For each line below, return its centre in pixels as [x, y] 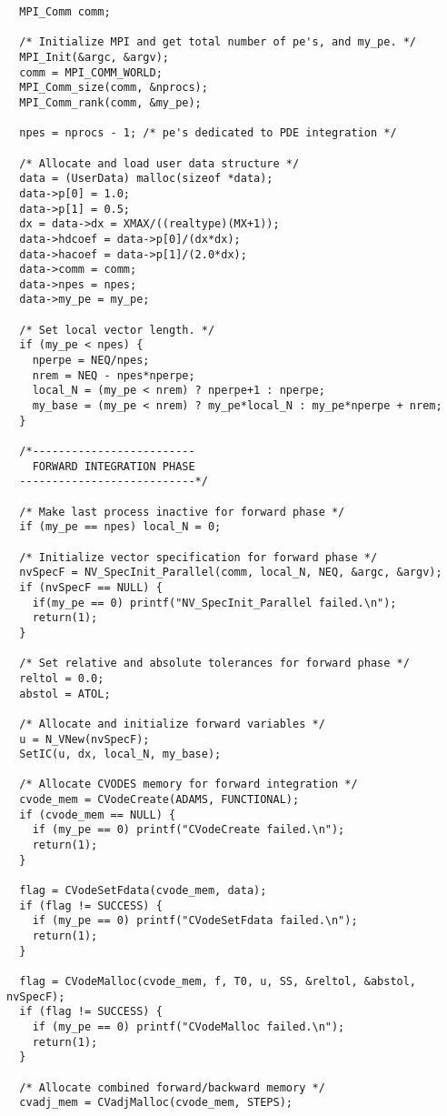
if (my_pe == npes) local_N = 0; [120, 527]
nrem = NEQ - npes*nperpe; [114, 375]
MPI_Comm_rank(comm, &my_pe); [110, 102]
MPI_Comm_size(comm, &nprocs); [114, 88]
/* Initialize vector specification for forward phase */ [199, 557]
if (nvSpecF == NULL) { [91, 587]
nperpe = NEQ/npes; [91, 361]
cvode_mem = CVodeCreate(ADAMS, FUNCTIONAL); [159, 800]
